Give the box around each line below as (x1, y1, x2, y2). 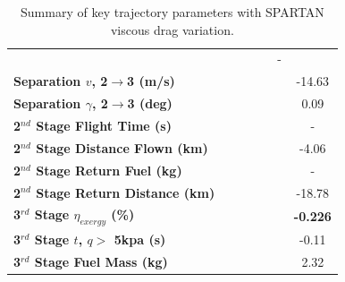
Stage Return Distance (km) (36, 183, 215, 201)
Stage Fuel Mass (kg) (34, 252, 168, 271)
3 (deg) (127, 94, 172, 113)
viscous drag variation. (110, 20, 234, 38)
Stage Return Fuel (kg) (36, 160, 182, 179)
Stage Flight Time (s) (36, 115, 172, 134)
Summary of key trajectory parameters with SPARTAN (21, 3, 324, 21)
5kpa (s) (114, 230, 166, 249)
